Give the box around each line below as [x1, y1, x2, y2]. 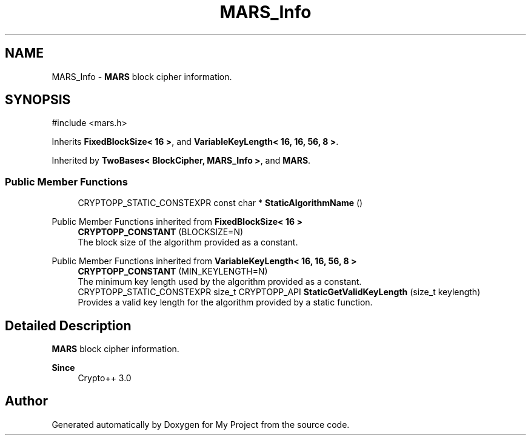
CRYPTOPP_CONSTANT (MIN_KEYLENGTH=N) [78, 266, 268, 277]
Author [5, 393, 48, 409]
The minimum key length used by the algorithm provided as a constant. [78, 276, 362, 287]
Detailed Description [5, 318, 132, 333]
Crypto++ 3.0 [78, 373, 132, 384]
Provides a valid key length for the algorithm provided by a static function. [78, 297, 373, 308]
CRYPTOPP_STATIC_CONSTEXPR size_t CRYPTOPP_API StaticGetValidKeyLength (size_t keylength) [78, 287, 481, 298]
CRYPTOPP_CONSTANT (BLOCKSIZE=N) [78, 227, 244, 238]
